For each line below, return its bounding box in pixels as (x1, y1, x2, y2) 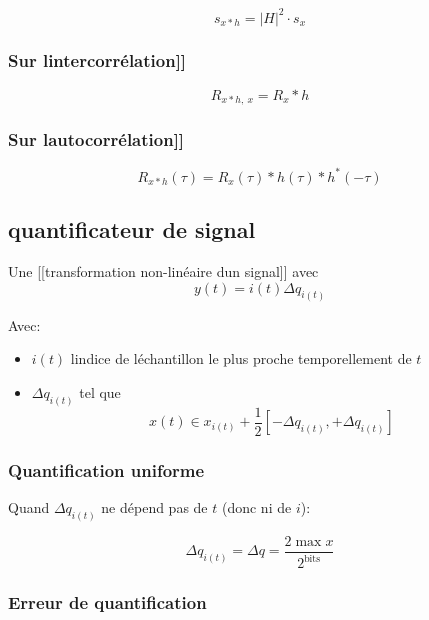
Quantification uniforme (8, 457, 205, 482)
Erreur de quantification (8, 590, 207, 615)
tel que (79, 381, 121, 402)
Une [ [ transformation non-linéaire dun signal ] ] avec (8, 261, 319, 282)
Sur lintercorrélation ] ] (8, 48, 187, 73)
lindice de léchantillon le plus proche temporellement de (70, 348, 412, 369)
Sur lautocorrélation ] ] (8, 127, 185, 152)
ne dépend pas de (101, 496, 208, 517)
